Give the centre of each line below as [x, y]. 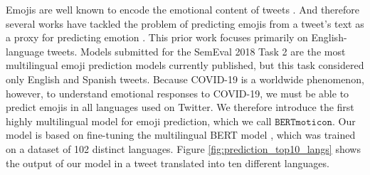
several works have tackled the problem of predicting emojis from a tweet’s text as [185, 23]
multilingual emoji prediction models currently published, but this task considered [185, 65]
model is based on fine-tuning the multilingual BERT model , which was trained [181, 135]
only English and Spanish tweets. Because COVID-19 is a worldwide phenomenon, [185, 79]
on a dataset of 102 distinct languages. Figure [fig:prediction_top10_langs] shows [183, 148]
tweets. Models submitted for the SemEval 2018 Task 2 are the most [196, 51]
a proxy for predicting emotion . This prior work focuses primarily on [157, 37]
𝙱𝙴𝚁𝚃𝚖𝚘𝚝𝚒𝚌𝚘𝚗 [303, 122]
